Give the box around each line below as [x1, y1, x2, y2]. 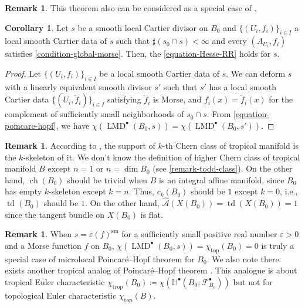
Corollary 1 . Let [5, 21, 69, 33]
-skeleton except [49, 185, 106, 197]
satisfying [107, 93, 141, 105]
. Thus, [128, 185, 154, 197]
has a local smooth [209, 80, 276, 93]
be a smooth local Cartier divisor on [77, 21, 208, 33]
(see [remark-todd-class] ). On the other [152, 162, 293, 174]
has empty [5, 185, 42, 197]
